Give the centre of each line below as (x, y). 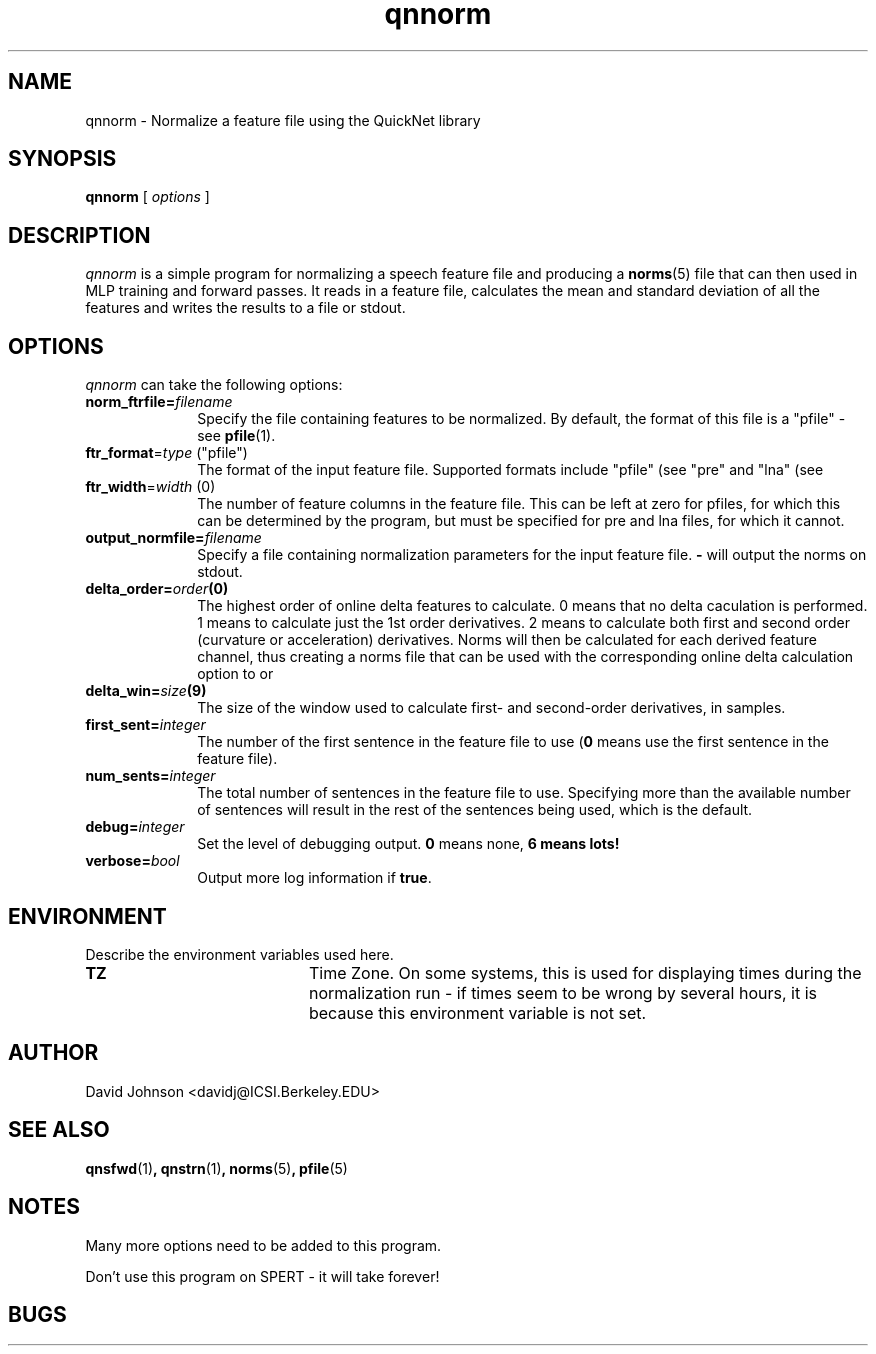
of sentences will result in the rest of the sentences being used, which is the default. (475, 810)
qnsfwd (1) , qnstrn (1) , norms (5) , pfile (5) (216, 1168)
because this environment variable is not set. (477, 1012)
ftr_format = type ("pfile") (166, 453)
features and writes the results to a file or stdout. (245, 308)
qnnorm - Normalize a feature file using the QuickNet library (283, 120)
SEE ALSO (59, 1130)
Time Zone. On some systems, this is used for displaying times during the (585, 972)
